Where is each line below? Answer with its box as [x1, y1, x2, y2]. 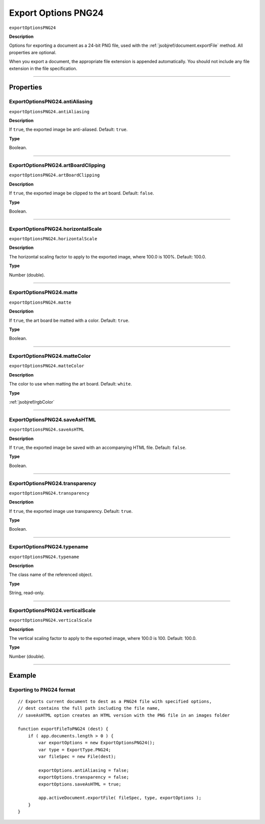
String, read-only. [9, 590, 45, 596]
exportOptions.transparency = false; [38, 774, 130, 780]
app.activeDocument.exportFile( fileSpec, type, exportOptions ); [38, 795, 202, 801]
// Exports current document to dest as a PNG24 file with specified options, [18, 698, 212, 704]
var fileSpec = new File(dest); [38, 754, 116, 759]
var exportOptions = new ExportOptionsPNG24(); [38, 740, 155, 746]
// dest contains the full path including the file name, [18, 705, 160, 711]
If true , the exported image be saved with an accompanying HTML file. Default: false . [9, 444, 186, 450]
